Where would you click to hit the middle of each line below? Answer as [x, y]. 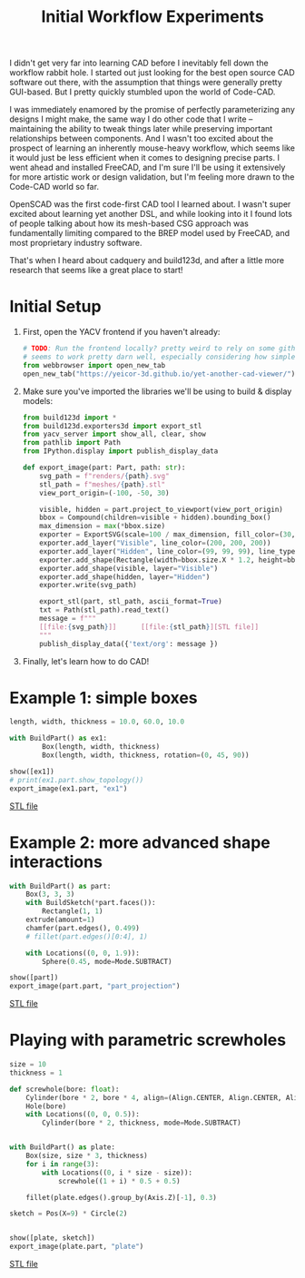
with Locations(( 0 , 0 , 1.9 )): [83, 953]
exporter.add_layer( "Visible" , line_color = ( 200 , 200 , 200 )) [155, 543]
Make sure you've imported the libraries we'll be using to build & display [157, 391]
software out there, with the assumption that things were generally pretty [146, 83]
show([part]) [34, 978]
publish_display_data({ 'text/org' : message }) [129, 644]
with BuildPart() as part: [60, 886]
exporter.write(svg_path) [89, 585]
